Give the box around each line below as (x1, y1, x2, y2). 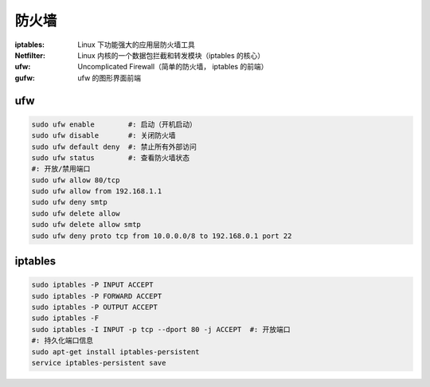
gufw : (14, 72, 36, 83)
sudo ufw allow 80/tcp (31, 175, 120, 185)
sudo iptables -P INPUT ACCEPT (31, 280, 154, 290)
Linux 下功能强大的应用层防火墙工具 (77, 40, 195, 49)
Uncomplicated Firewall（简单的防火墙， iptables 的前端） (77, 62, 268, 72)
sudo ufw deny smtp (31, 197, 107, 207)
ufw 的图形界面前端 (77, 72, 142, 83)
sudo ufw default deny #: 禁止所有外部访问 (31, 142, 197, 151)
